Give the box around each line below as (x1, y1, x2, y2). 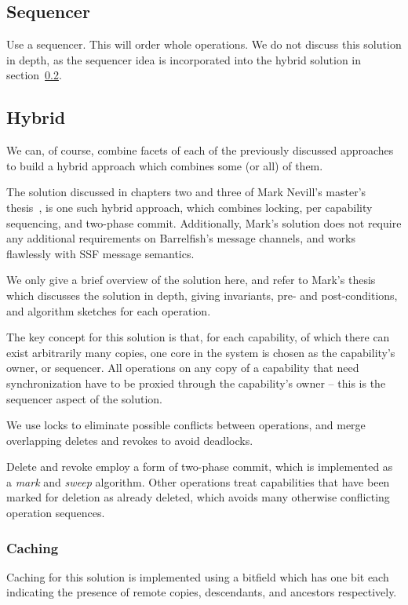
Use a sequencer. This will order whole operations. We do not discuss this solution (6, 36, 402, 53)
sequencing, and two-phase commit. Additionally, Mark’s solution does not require (6, 214, 402, 231)
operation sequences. (6, 505, 105, 521)
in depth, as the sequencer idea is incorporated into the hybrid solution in (6, 51, 362, 67)
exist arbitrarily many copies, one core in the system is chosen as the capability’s (6, 344, 395, 360)
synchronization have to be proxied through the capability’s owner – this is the (6, 374, 386, 391)
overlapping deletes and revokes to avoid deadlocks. (6, 432, 253, 448)
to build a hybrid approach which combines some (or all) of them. (6, 157, 323, 173)
